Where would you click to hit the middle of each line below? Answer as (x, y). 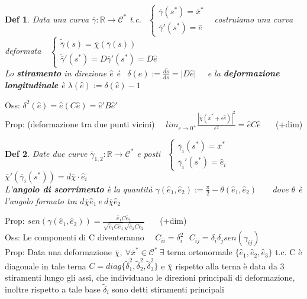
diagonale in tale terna (46, 266)
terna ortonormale (200, 252)
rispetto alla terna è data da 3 (230, 266)
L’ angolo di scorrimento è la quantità (79, 189)
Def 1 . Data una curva (47, 19)
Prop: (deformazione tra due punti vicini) (80, 123)
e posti (149, 153)
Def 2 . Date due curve (46, 153)
